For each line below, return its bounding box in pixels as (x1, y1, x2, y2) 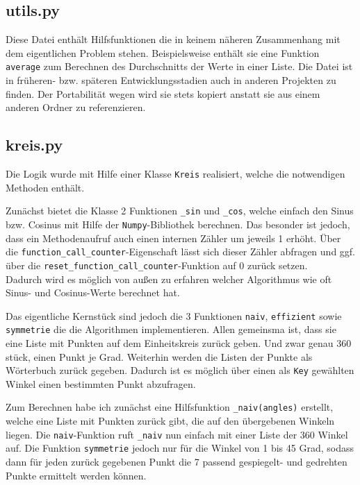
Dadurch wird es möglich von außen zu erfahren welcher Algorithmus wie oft (6, 271, 332, 286)
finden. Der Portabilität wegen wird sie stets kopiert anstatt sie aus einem (6, 86, 320, 101)
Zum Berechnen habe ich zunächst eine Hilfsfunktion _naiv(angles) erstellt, (6, 400, 334, 414)
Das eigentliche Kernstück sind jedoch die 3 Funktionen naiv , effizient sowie (6, 308, 342, 323)
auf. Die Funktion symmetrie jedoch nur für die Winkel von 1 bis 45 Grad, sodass (6, 441, 354, 455)
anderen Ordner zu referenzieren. (6, 100, 146, 114)
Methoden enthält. (6, 180, 85, 194)
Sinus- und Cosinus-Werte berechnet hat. (6, 285, 180, 300)
